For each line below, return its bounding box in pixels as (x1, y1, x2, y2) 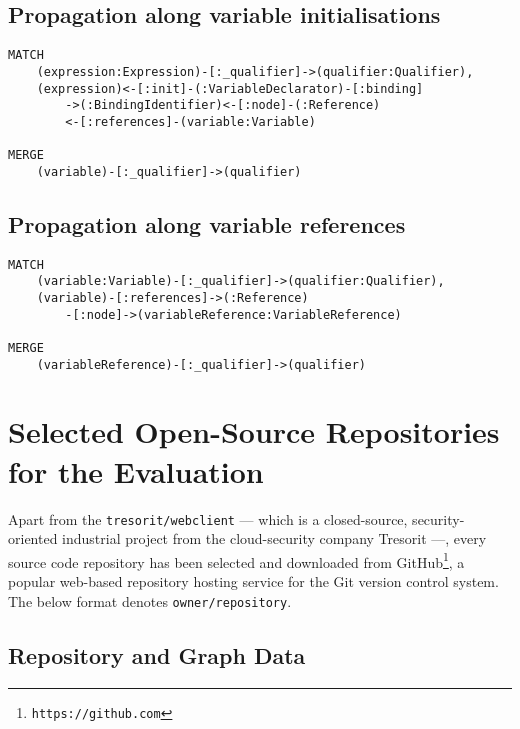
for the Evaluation (8, 450, 264, 491)
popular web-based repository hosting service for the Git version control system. (8, 571, 499, 592)
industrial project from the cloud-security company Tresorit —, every (62, 528, 487, 549)
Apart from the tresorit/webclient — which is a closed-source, (8, 508, 408, 529)
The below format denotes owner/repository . (8, 590, 292, 611)
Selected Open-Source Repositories (8, 411, 500, 452)
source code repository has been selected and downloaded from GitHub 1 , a (8, 548, 465, 572)
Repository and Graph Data (8, 639, 306, 670)
